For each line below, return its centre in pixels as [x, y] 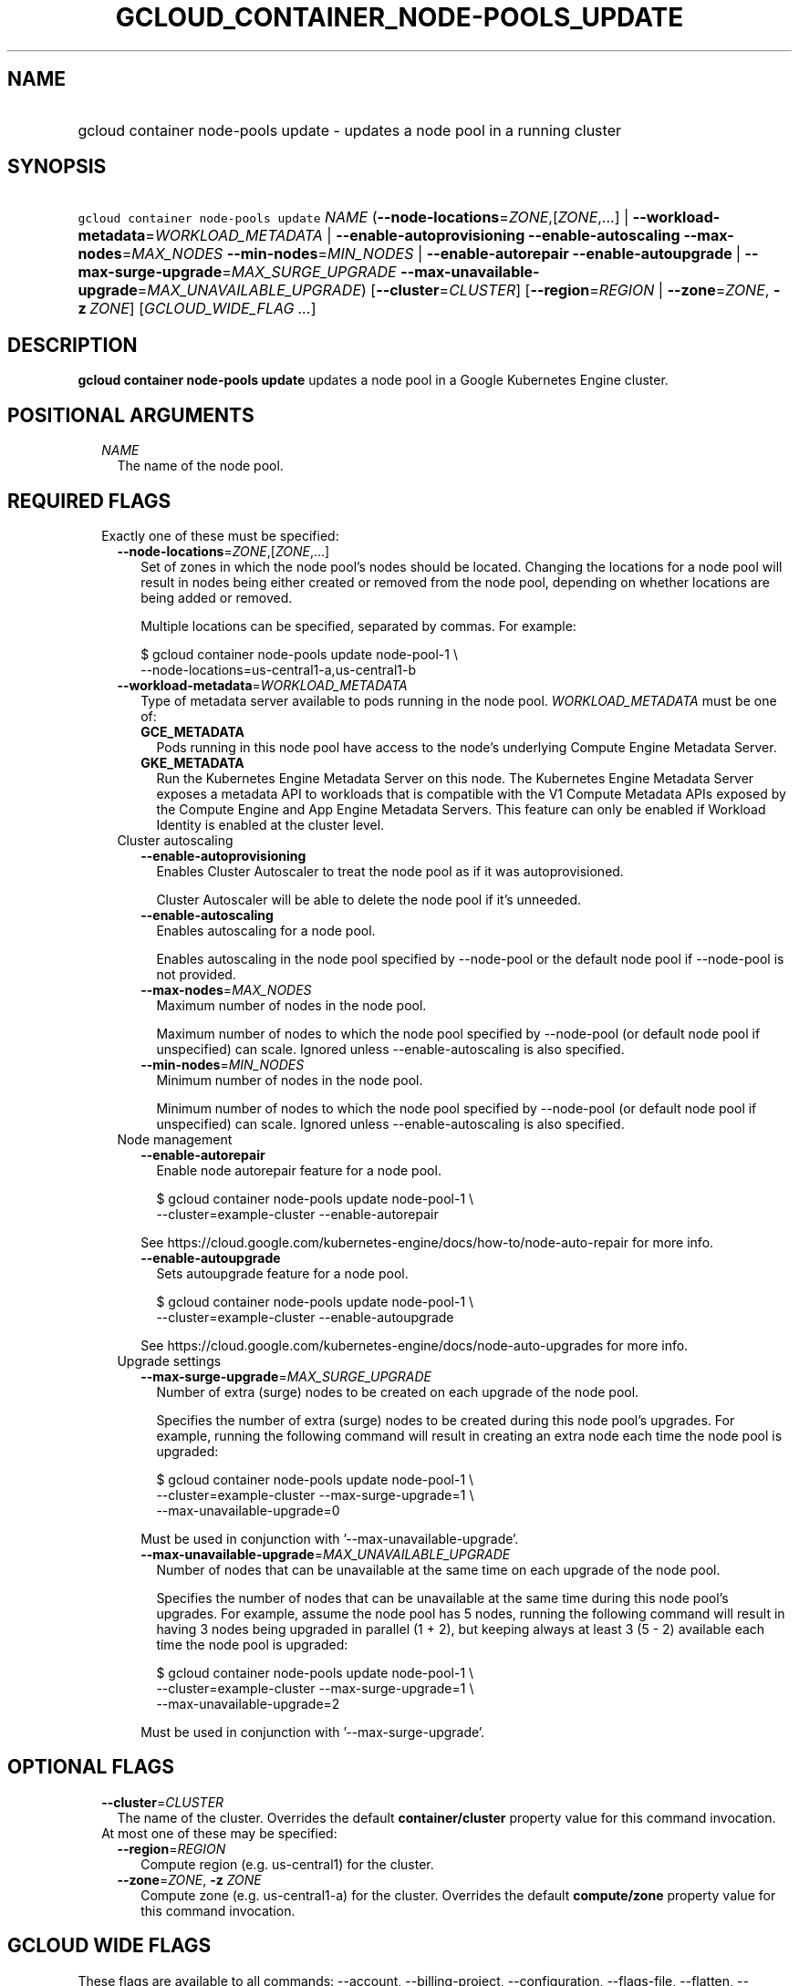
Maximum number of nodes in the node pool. [291, 1005]
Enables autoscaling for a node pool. [266, 930]
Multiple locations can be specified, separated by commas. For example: [358, 626]
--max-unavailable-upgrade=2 [248, 1703]
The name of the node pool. [200, 466]
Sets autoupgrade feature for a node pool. [282, 1273]
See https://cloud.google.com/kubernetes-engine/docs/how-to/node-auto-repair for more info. [427, 1242]
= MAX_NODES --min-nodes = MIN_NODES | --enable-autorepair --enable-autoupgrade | [431, 254]
